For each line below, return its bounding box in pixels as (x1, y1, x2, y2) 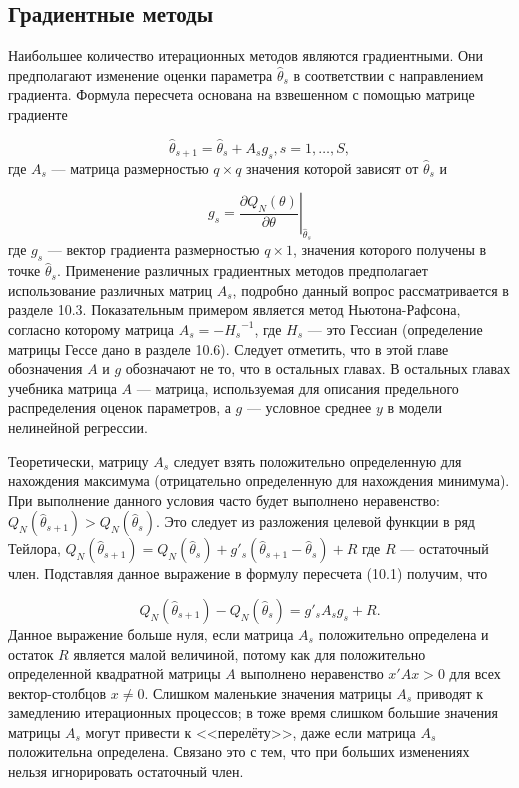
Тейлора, (8, 538, 61, 559)
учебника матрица (8, 377, 117, 398)
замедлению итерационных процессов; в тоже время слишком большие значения (8, 702, 498, 723)
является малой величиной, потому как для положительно (73, 643, 426, 664)
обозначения (8, 358, 83, 379)
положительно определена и (318, 623, 489, 644)
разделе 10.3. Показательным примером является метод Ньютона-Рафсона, (8, 299, 461, 320)
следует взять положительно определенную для (173, 450, 462, 471)
